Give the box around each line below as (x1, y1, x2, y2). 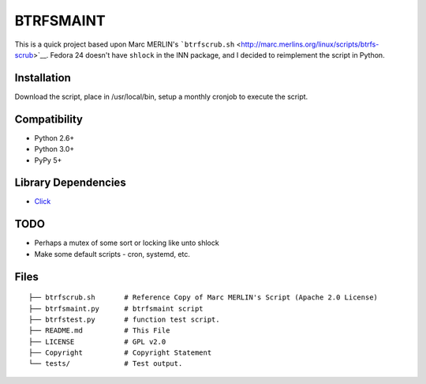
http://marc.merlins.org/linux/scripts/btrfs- (241, 40, 379, 49)
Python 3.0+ (34, 145, 75, 154)
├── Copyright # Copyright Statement (28, 348, 212, 357)
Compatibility (14, 112, 83, 126)
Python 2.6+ (34, 133, 75, 142)
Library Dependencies (14, 176, 126, 190)
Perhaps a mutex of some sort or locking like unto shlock (34, 238, 220, 248)
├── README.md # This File (28, 326, 170, 335)
